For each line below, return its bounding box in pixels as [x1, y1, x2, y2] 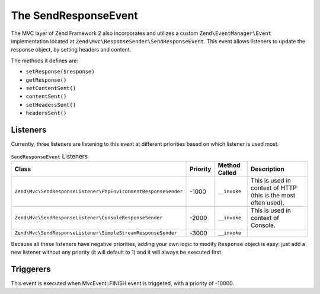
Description [250, 165, 284, 173]
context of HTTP [250, 184, 297, 192]
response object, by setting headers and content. [11, 46, 132, 53]
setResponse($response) [25, 68, 95, 75]
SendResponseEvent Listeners [11, 152, 88, 160]
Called [217, 168, 236, 177]
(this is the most [250, 191, 296, 199]
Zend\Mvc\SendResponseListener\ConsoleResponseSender [14, 215, 163, 221]
